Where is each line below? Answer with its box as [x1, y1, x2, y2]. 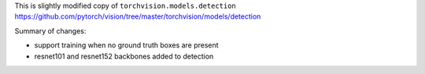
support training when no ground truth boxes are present [34, 41, 220, 50]
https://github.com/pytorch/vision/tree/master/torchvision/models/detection [14, 12, 261, 21]
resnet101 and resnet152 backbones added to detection [34, 51, 214, 61]
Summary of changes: [14, 26, 87, 35]
